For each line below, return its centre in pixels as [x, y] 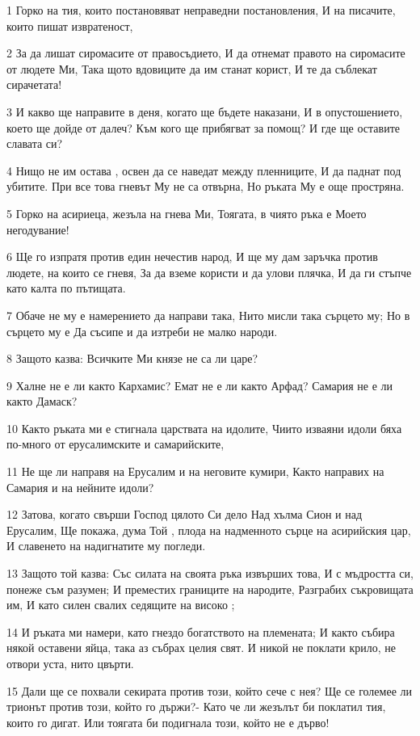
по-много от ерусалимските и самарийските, [115, 444]
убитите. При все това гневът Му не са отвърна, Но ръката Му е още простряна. [206, 186]
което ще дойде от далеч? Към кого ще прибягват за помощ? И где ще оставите [203, 127]
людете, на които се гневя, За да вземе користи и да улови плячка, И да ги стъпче [209, 272]
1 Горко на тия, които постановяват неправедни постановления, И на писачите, [201, 10]
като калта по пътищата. [66, 288]
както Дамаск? [42, 401]
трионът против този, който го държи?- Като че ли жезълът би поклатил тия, [196, 707]
